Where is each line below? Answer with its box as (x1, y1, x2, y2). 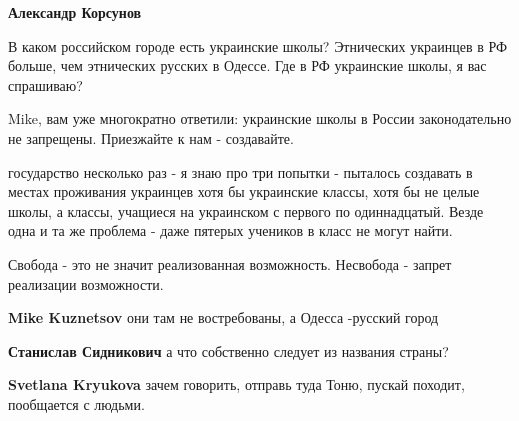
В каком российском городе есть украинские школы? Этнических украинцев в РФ (8, 35, 508, 56)
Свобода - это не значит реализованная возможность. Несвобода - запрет (8, 253, 452, 274)
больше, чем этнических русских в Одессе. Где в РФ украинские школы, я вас (8, 55, 487, 76)
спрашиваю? (8, 74, 83, 95)
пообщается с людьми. (8, 393, 145, 414)
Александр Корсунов (8, 2, 142, 22)
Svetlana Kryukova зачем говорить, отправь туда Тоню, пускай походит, (8, 374, 465, 395)
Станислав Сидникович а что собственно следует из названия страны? (8, 340, 449, 361)
